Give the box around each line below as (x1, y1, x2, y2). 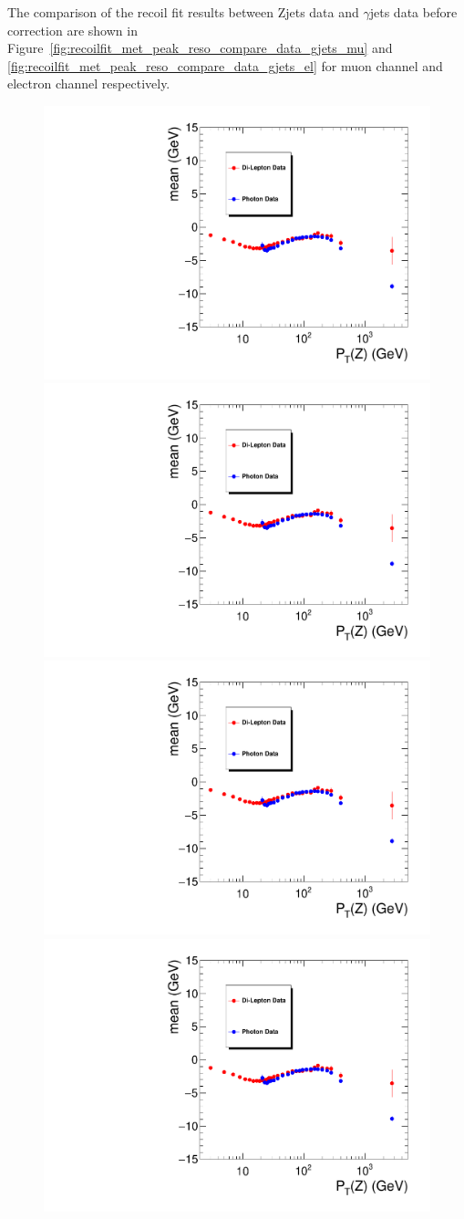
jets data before (369, 3, 458, 21)
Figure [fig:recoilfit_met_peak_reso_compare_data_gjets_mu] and (7, 38, 393, 57)
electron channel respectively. (7, 74, 170, 93)
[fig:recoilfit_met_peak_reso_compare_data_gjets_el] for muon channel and (7, 56, 443, 75)
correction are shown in (7, 20, 138, 39)
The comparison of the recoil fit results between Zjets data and (7, 3, 359, 21)
